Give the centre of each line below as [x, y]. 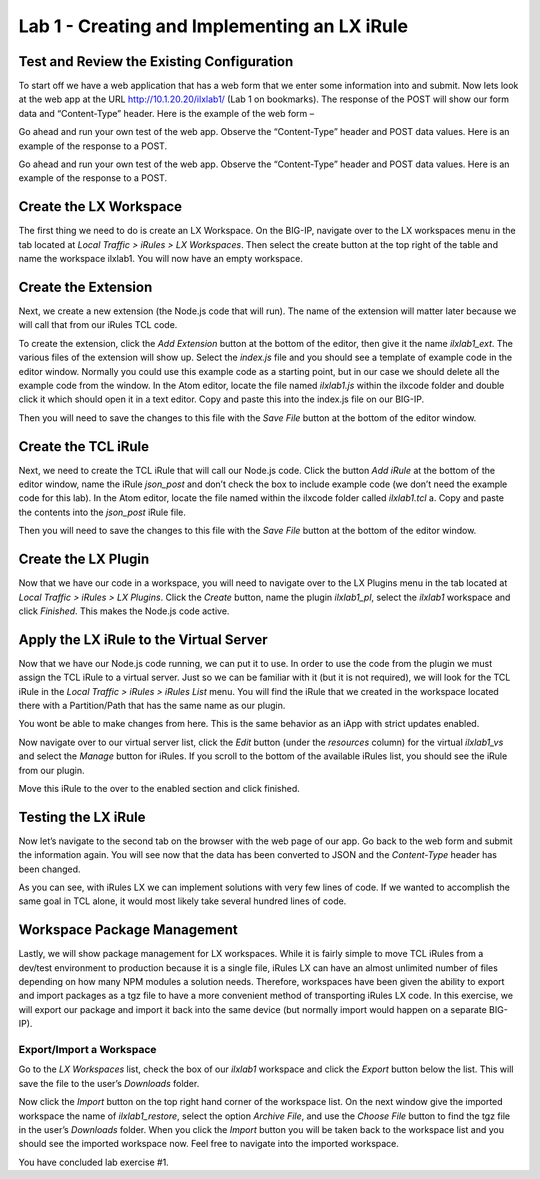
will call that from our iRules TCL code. [98, 325]
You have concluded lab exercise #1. [93, 1162]
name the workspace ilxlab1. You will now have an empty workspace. [161, 259]
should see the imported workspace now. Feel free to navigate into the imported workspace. [209, 1144]
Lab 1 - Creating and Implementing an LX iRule [213, 26]
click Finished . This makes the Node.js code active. [124, 611]
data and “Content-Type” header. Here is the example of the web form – [166, 113]
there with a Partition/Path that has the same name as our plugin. [152, 705]
